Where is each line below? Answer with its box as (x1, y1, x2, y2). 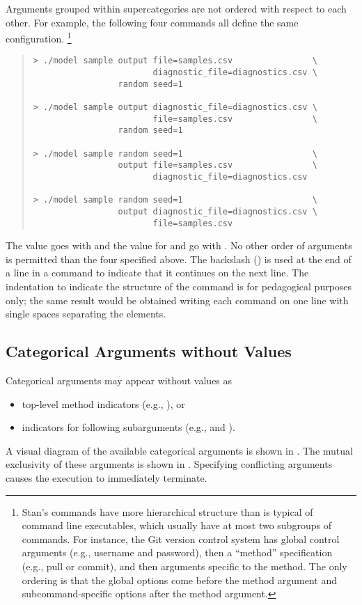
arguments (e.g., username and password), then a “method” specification (22, 545, 333, 560)
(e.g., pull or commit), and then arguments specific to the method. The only (22, 558, 347, 573)
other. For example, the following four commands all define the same (6, 15, 299, 29)
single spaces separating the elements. (6, 306, 166, 321)
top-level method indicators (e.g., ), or (22, 396, 185, 411)
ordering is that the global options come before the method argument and (22, 572, 338, 587)
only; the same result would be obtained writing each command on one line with (6, 292, 349, 307)
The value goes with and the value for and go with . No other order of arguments (6, 238, 352, 253)
